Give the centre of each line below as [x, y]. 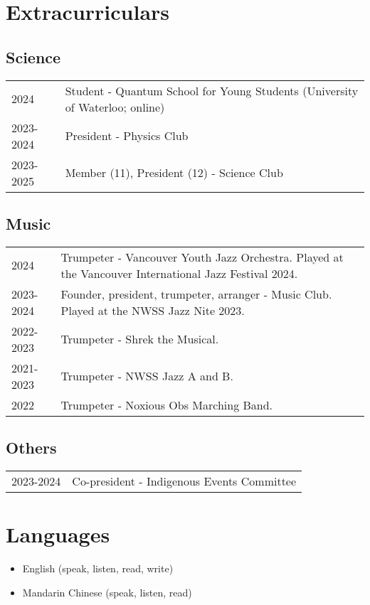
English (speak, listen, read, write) [98, 568]
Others [31, 448]
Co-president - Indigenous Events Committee [184, 481]
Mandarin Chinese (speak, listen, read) [107, 592]
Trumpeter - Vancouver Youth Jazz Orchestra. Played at [202, 257]
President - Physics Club [127, 136]
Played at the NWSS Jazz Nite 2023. [153, 310]
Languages [58, 534]
